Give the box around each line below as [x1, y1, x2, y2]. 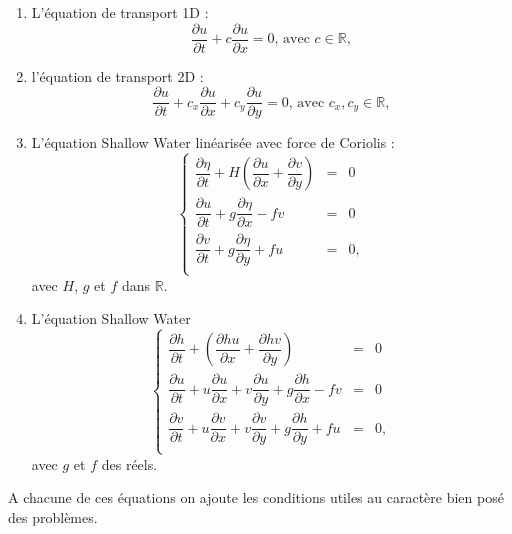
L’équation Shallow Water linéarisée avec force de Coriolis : [31, 132, 395, 153]
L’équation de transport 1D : [31, 2, 209, 22]
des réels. [101, 453, 158, 474]
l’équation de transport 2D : [31, 65, 204, 86]
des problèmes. [8, 506, 98, 527]
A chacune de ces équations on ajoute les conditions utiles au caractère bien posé [8, 487, 504, 508]
